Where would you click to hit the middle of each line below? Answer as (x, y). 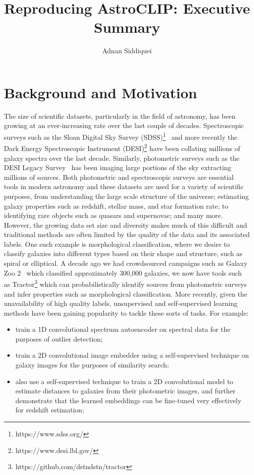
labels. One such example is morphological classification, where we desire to (117, 244)
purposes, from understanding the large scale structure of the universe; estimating (127, 196)
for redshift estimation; (50, 410)
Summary (127, 27)
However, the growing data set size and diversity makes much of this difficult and (126, 225)
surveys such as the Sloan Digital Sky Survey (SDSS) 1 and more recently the (121, 136)
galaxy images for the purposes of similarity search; (92, 365)
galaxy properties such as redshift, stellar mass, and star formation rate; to (116, 205)
